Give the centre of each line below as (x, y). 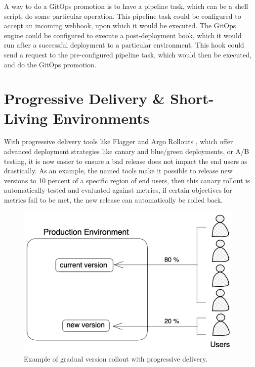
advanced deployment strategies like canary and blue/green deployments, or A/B (127, 151)
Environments (101, 118)
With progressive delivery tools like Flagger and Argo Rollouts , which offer (119, 141)
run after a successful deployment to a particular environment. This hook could (124, 45)
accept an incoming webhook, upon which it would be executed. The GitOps (120, 26)
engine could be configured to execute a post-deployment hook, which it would (123, 35)
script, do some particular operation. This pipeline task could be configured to (123, 16)
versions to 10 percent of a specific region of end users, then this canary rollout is (127, 180)
